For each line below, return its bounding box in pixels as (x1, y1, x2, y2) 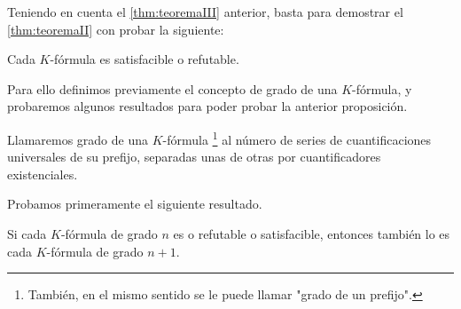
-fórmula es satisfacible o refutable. (50, 50, 239, 68)
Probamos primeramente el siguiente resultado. (7, 194, 262, 213)
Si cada (7, 225, 47, 242)
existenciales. (7, 164, 78, 183)
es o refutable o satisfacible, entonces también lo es (173, 225, 450, 242)
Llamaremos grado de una (7, 130, 149, 148)
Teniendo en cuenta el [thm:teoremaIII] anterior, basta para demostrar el (7, 3, 403, 20)
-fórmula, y (352, 79, 412, 98)
